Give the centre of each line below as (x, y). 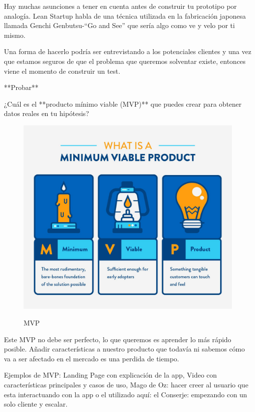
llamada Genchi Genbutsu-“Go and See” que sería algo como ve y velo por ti (119, 25)
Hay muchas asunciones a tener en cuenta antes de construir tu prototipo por (120, 6)
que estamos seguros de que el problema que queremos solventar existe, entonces (125, 61)
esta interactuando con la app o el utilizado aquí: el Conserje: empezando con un (126, 394)
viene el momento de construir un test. (62, 71)
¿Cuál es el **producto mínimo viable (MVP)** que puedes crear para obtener (123, 103)
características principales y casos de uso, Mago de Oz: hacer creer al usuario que (126, 384)
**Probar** (21, 87)
